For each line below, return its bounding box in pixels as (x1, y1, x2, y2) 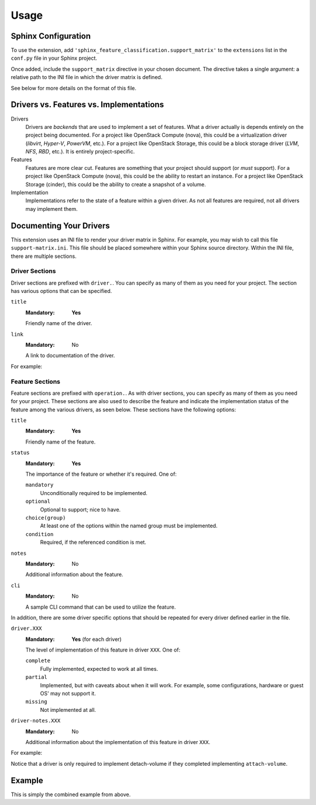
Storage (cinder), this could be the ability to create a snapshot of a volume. (25, 180, 206, 187)
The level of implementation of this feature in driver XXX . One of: (25, 646, 181, 653)
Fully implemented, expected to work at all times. (40, 665, 158, 672)
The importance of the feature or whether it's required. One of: (25, 470, 177, 477)
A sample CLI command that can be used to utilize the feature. (25, 603, 176, 610)
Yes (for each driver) (71, 636, 122, 643)
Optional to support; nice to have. (40, 506, 121, 513)
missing (25, 698, 48, 705)
